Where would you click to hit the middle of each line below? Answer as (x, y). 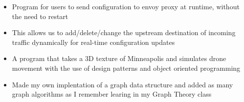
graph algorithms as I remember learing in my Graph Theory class (112, 94)
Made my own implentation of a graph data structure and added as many (122, 84)
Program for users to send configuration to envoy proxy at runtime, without (126, 6)
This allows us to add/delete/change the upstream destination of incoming (124, 32)
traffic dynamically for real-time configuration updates (93, 42)
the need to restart (40, 16)
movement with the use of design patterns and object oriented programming (126, 68)
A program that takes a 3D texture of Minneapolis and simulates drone (119, 58)
